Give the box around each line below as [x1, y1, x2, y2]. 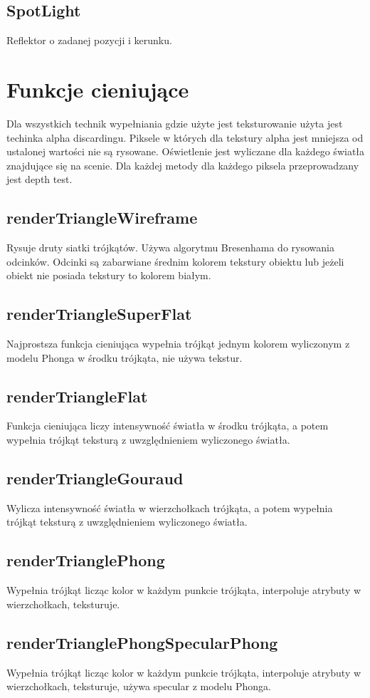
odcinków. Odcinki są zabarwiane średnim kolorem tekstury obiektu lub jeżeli [6, 254, 344, 269]
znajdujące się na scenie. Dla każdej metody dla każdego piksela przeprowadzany [6, 157, 359, 172]
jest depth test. [6, 172, 73, 187]
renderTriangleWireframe [6, 207, 198, 229]
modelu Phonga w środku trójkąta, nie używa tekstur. [6, 350, 243, 365]
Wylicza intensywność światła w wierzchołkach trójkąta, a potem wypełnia [6, 500, 333, 515]
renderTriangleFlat [6, 385, 148, 407]
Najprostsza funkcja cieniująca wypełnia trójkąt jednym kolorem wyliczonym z [6, 336, 350, 351]
